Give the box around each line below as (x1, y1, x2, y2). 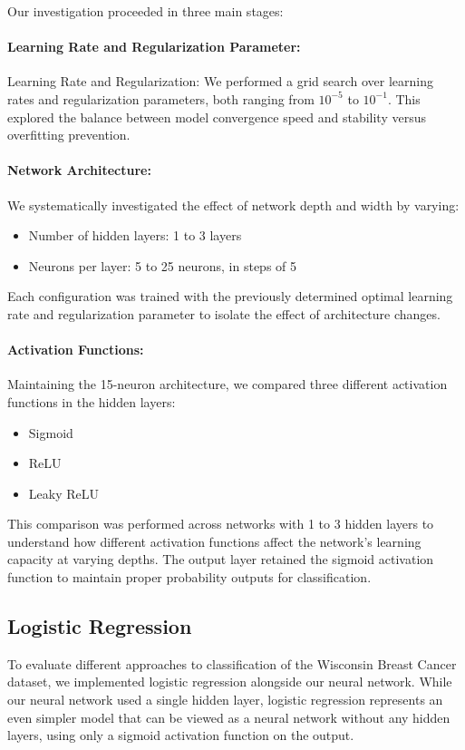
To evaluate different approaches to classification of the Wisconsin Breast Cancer (7, 654, 457, 673)
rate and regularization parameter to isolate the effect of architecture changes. (7, 304, 441, 323)
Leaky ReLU (28, 483, 99, 502)
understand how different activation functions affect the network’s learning (7, 531, 421, 550)
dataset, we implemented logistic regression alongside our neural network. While (7, 672, 452, 691)
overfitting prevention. (7, 125, 131, 144)
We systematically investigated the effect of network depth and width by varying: (7, 195, 460, 214)
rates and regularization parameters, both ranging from (7, 89, 315, 108)
